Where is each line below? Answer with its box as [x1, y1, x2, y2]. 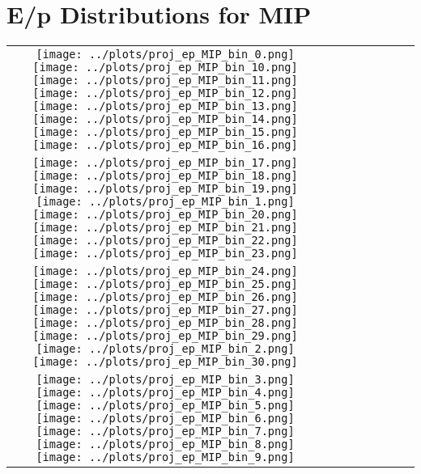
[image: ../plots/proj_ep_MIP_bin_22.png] [32, 234, 298, 248]
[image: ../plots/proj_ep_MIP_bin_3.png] [36, 373, 295, 387]
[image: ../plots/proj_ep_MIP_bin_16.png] [32, 138, 298, 152]
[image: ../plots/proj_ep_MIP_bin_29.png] [32, 329, 298, 343]
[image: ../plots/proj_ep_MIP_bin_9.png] [36, 451, 295, 464]
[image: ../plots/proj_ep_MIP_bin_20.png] [32, 208, 298, 222]
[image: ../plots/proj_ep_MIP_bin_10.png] [32, 61, 298, 74]
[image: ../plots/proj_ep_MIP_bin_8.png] [36, 438, 295, 451]
